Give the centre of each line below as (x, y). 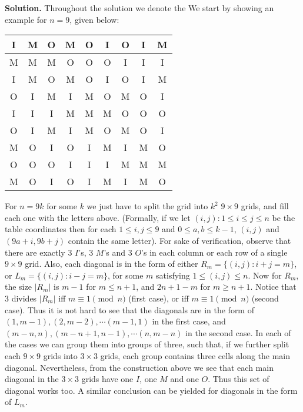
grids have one (107, 379)
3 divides (21, 298)
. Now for (265, 275)
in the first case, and (189, 321)
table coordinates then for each (61, 229)
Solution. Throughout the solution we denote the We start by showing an (139, 8)
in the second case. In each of (238, 332)
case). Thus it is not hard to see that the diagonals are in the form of (129, 309)
